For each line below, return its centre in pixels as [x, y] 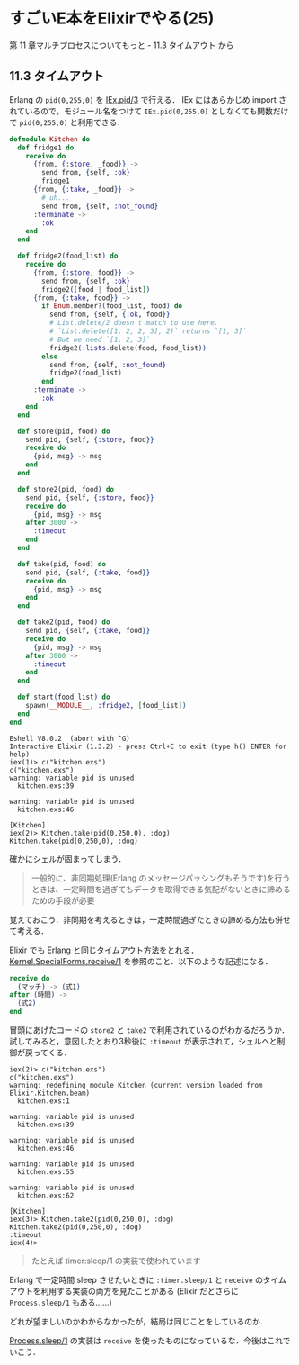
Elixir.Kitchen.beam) [50, 1093]
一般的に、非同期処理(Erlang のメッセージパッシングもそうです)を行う [161, 878]
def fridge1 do [46, 148]
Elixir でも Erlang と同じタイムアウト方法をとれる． [104, 950]
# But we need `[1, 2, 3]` [100, 339]
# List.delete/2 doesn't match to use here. [134, 323]
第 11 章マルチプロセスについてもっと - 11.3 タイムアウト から [122, 45]
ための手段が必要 [63, 900]
